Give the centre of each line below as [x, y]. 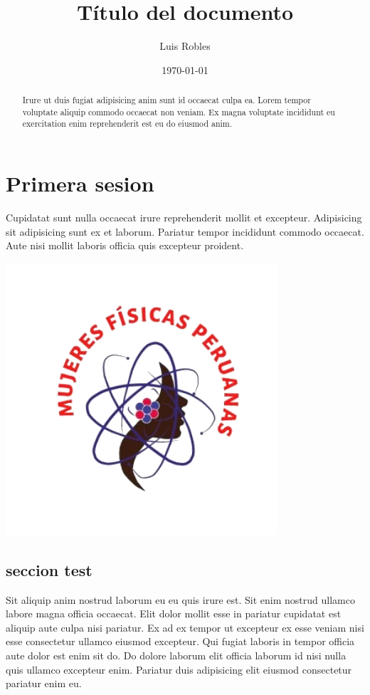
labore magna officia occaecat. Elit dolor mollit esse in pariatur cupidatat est [174, 613]
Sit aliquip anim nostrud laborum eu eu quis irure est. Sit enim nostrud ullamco [180, 599]
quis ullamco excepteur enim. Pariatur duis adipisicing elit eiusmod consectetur [179, 669]
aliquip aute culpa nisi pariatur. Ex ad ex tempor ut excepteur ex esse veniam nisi [185, 627]
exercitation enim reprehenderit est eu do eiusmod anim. [127, 124]
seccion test [49, 569]
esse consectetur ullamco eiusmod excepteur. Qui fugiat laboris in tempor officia [180, 641]
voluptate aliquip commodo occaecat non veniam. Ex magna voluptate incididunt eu [179, 111]
